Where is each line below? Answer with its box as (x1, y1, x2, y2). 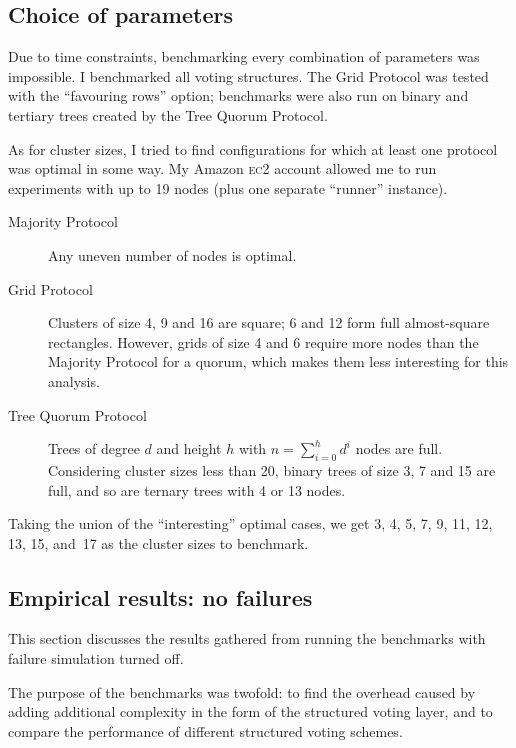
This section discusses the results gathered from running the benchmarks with (8, 628, 486, 649)
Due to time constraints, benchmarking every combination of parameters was (8, 46, 480, 67)
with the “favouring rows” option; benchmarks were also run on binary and (8, 85, 469, 106)
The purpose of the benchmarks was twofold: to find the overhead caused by (8, 681, 476, 702)
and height (156, 438, 222, 459)
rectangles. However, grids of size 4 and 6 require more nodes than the (48, 331, 479, 352)
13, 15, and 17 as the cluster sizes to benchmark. (8, 532, 309, 553)
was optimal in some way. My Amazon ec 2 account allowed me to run (8, 158, 437, 179)
